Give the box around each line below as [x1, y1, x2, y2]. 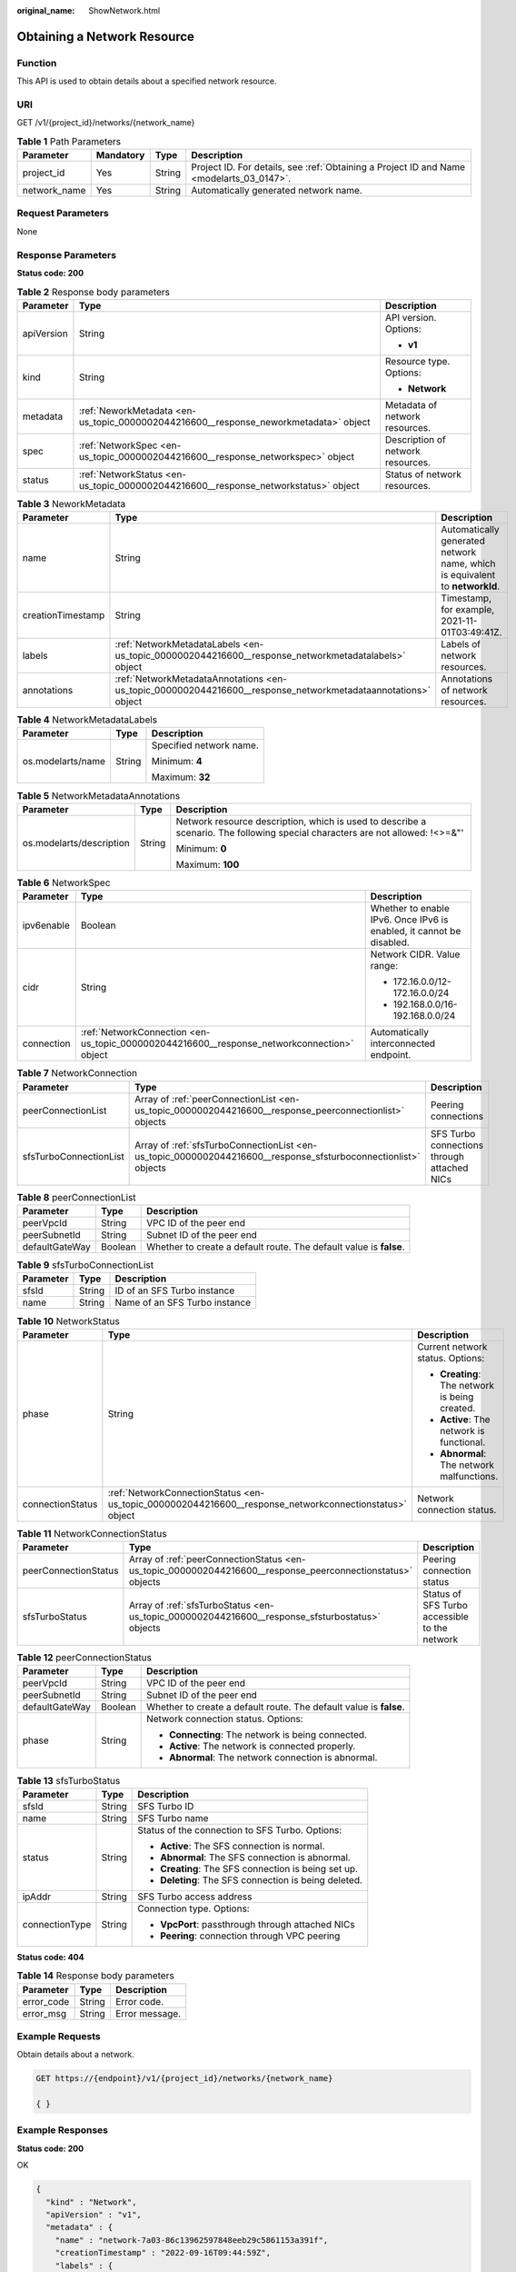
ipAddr [22, 1890, 52, 1903]
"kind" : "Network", [45, 2197, 137, 2207]
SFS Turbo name [137, 1811, 209, 1824]
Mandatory [95, 149, 145, 162]
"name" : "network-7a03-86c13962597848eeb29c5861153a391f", [55, 2235, 329, 2245]
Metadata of [384, 398, 438, 411]
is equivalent [441, 569, 495, 582]
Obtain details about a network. [16, 2049, 135, 2060]
